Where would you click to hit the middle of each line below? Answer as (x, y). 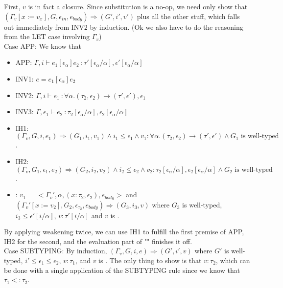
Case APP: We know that (43, 46)
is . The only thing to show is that (150, 260)
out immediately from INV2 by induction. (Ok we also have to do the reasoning (124, 27)
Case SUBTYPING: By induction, (56, 251)
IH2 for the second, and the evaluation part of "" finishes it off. (98, 241)
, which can (233, 260)
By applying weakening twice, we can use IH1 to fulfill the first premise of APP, (124, 232)
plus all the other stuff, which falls (188, 16)
